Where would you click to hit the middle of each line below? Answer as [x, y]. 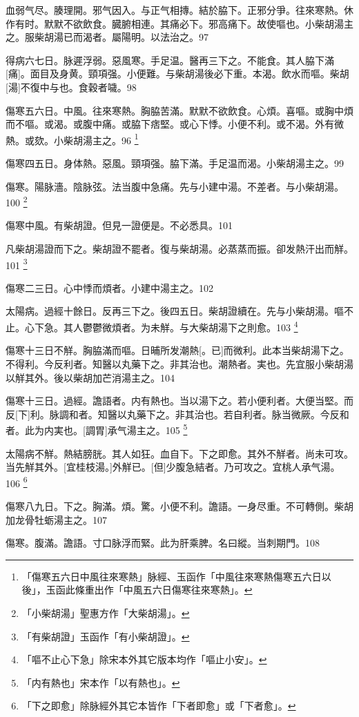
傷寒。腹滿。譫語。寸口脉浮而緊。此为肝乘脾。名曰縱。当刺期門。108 [163, 543]
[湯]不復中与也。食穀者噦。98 [71, 87]
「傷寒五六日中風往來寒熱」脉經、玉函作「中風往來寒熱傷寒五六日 [172, 576]
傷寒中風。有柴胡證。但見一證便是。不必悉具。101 [119, 225]
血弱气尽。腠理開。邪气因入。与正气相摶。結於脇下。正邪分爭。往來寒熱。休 [179, 10]
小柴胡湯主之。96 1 [96, 139]
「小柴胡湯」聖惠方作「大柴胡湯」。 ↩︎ [106, 612]
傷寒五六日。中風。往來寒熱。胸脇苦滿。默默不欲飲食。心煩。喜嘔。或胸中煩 [179, 110]
